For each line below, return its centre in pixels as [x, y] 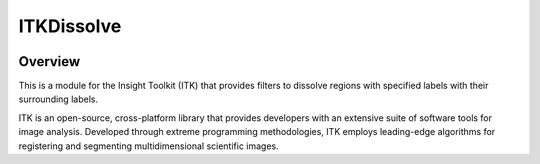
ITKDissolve [70, 26]
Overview [49, 61]
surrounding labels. [58, 99]
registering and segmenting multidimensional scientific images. [148, 146]
